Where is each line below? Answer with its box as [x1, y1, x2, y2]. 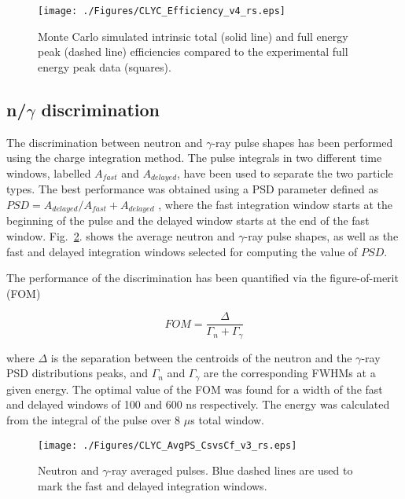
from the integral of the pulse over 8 [6, 412, 181, 428]
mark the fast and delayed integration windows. [38, 477, 267, 493]
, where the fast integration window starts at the [158, 196, 393, 212]
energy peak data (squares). [38, 58, 171, 75]
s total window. [190, 412, 265, 428]
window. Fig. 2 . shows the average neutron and [6, 227, 235, 244]
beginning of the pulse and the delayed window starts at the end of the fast [6, 212, 370, 229]
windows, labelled [6, 164, 91, 181]
